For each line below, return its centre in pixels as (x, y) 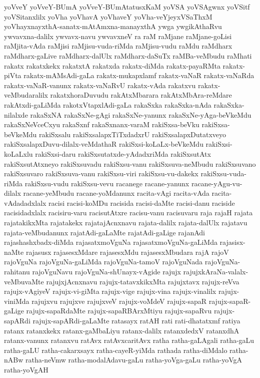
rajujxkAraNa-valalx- (216, 272)
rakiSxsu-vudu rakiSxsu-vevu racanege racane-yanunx (107, 183)
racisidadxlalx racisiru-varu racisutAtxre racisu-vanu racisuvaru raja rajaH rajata (128, 213)
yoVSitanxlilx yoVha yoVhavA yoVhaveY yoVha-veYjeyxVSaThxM (108, 16)
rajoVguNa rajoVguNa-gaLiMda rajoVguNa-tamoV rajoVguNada (103, 262)
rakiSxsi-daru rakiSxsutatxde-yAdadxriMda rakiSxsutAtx (123, 153)
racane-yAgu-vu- (217, 183)
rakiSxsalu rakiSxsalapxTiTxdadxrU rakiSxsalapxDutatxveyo (133, 134)
